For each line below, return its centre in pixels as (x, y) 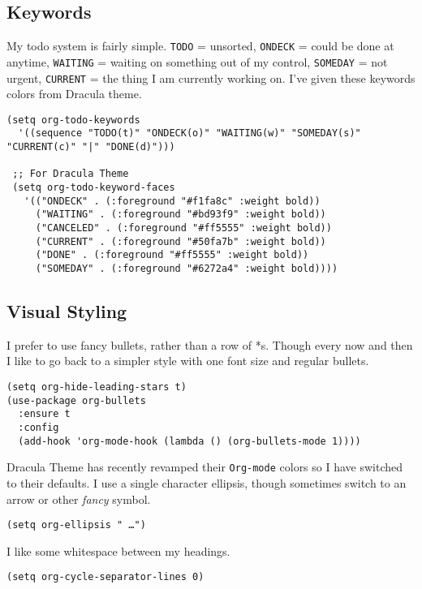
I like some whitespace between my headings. (118, 550)
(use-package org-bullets (76, 400)
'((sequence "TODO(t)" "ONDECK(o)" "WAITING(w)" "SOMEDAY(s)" (189, 133)
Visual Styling (67, 311)
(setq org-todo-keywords (73, 120)
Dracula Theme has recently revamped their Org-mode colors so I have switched (205, 467)
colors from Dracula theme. (74, 94)
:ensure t (44, 414)
